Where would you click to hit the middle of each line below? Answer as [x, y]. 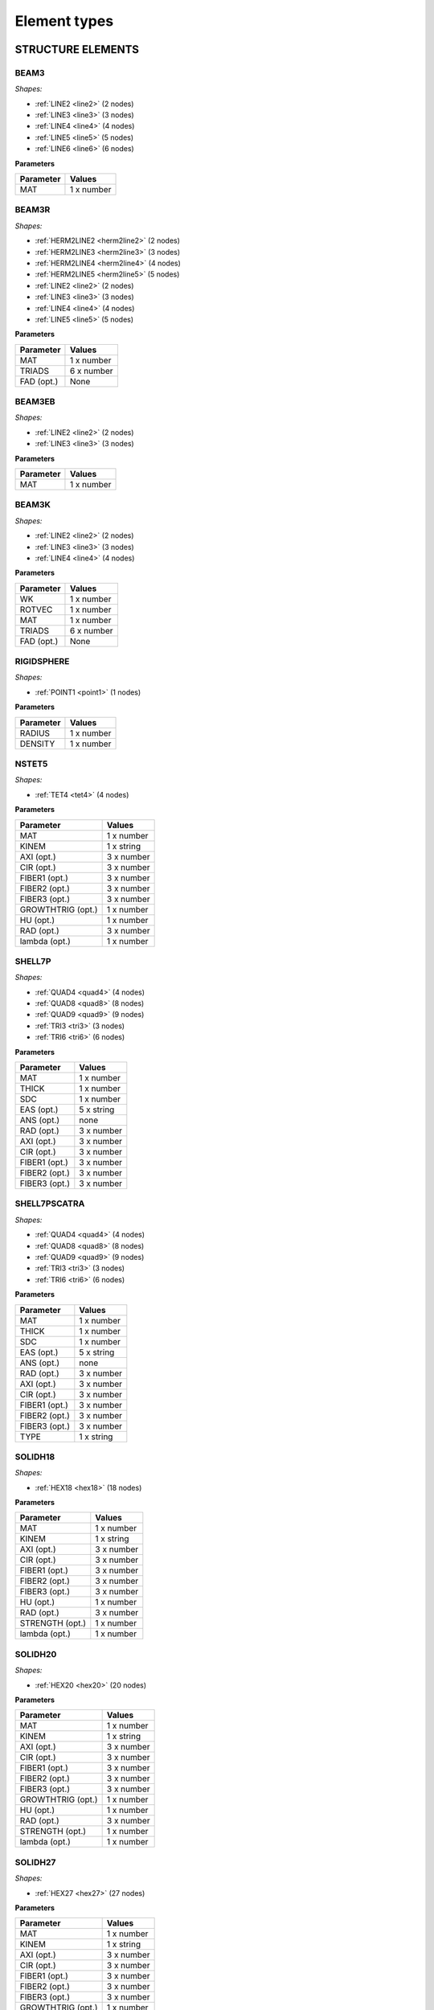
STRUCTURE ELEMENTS [77, 49]
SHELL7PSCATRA [50, 1204]
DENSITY [37, 744]
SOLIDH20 [36, 1654]
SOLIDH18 [35, 1457]
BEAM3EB [35, 402]
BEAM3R [33, 210]
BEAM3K [33, 505]
